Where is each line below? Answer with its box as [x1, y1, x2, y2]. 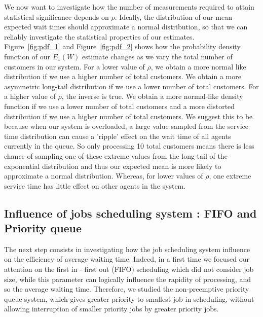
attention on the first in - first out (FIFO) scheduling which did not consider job [4, 264, 254, 274]
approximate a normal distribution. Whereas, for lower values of [4, 170, 203, 181]
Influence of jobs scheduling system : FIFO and [4, 205, 257, 221]
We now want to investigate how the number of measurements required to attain [4, 2, 254, 12]
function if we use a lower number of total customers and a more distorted [4, 100, 235, 111]
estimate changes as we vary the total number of [82, 51, 233, 61]
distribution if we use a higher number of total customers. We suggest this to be [4, 111, 253, 121]
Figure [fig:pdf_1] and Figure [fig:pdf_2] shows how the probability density [4, 41, 241, 52]
